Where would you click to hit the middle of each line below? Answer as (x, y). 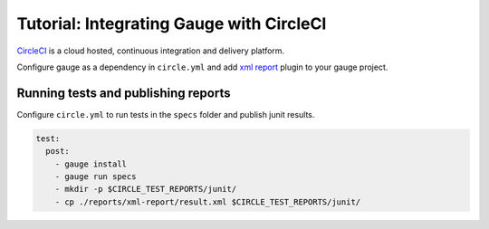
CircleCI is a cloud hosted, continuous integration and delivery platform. (151, 51)
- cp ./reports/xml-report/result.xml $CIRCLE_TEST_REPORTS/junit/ (208, 202)
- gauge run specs (96, 177)
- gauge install (91, 164)
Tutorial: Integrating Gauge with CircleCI (172, 24)
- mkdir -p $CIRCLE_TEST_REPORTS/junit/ (146, 189)
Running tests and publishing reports (124, 93)
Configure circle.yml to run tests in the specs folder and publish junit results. (166, 114)
